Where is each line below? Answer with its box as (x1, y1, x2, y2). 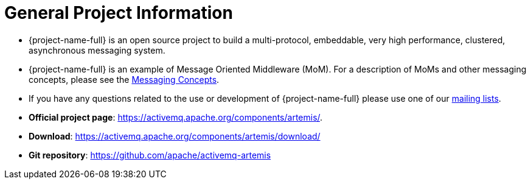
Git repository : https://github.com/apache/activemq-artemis (29, 149, 271, 160)
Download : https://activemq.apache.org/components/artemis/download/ (29, 130, 321, 141)
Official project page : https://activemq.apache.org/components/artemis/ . (29, 111, 323, 122)
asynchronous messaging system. (29, 44, 165, 55)
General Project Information (4, 2, 233, 23)
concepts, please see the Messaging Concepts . (29, 74, 220, 85)
